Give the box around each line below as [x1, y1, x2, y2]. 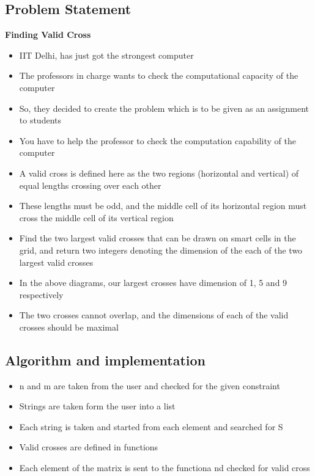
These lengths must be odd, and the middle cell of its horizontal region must [19, 199, 307, 212]
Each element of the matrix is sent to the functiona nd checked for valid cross [19, 461, 310, 474]
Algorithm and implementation [5, 350, 206, 369]
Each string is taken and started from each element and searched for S [19, 420, 283, 433]
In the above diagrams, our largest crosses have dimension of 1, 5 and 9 [19, 276, 287, 289]
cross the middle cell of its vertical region [19, 211, 174, 224]
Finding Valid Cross [5, 28, 91, 41]
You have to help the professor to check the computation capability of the [19, 134, 296, 147]
